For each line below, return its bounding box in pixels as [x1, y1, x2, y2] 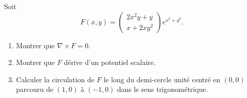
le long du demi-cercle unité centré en [103, 74, 221, 84]
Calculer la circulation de [16, 74, 94, 84]
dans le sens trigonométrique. [117, 84, 208, 94]
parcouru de [16, 84, 54, 94]
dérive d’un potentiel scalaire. [64, 57, 156, 68]
